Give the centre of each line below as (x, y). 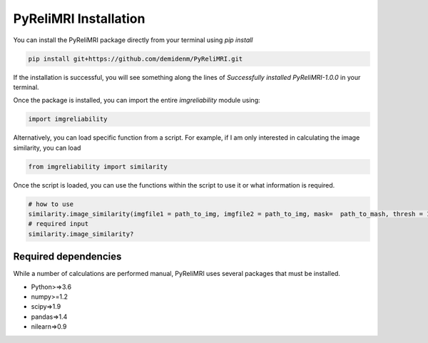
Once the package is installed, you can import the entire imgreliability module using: (137, 101)
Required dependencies (67, 257)
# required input (58, 224)
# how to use (51, 204)
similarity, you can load (47, 148)
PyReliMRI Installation (79, 19)
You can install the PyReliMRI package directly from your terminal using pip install (133, 40)
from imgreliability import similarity (98, 167)
